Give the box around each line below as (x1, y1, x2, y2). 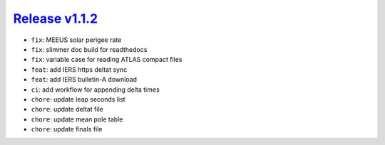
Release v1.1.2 (13, 11, 98, 26)
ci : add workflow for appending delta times (31, 85, 160, 94)
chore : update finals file (31, 125, 103, 134)
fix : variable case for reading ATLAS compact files (31, 55, 183, 64)
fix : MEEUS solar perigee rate (31, 36, 122, 44)
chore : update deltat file (31, 105, 103, 114)
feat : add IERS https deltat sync (31, 65, 128, 74)
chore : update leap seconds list (31, 95, 125, 103)
